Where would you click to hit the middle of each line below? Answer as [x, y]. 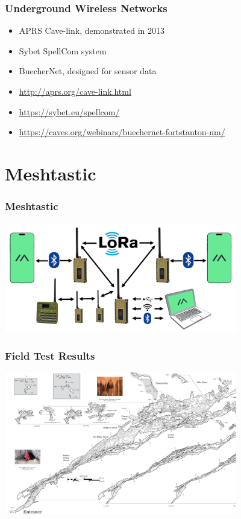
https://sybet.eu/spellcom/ [69, 111]
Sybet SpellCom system [63, 50]
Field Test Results [50, 356]
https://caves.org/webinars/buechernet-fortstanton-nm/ [122, 132]
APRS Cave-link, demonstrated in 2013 [92, 30]
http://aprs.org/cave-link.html [75, 91]
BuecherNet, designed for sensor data [88, 71]
